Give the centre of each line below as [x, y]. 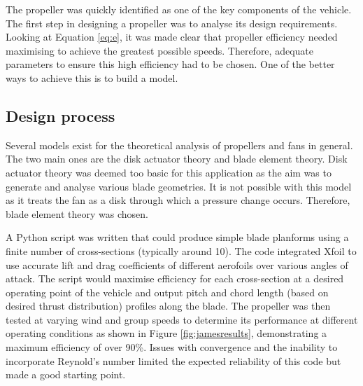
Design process [60, 115]
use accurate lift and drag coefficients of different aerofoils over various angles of [177, 264]
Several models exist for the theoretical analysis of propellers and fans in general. [179, 145]
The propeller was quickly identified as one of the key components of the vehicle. [179, 9]
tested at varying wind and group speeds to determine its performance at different [182, 319]
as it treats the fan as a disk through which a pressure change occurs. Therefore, [178, 200]
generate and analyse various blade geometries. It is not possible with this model [179, 186]
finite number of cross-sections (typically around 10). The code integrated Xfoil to [181, 250]
